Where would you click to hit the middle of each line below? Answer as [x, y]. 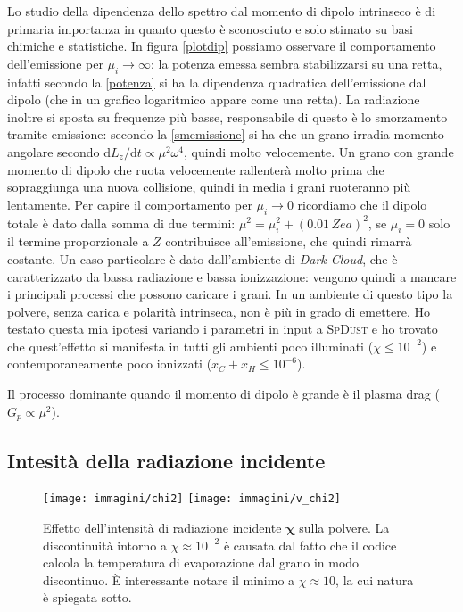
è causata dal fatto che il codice [310, 545]
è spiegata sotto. [87, 597]
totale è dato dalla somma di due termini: [121, 223]
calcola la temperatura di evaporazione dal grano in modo [201, 562]
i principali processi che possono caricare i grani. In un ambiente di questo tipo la [230, 294]
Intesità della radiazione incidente [166, 460]
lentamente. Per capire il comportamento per [130, 204]
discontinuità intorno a [105, 545]
